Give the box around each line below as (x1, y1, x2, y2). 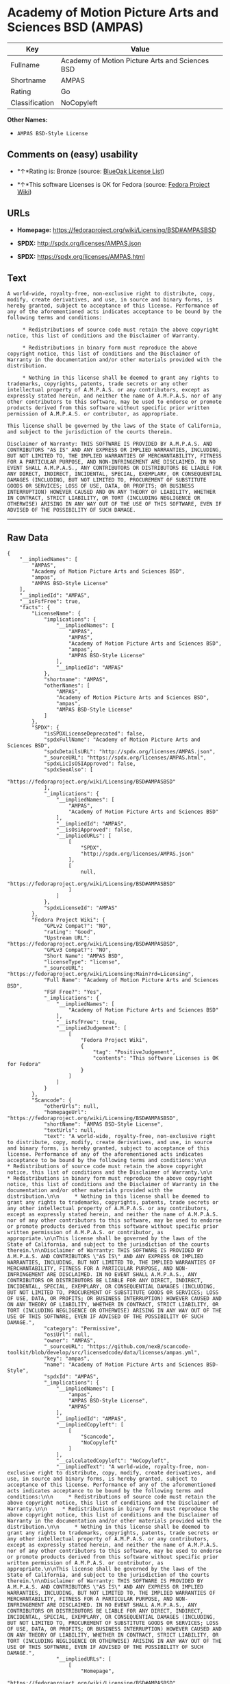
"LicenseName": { (31, 610, 81, 617)
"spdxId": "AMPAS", (43, 1374, 99, 1380)
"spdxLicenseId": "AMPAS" (43, 904, 118, 911)
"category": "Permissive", (43, 1325, 121, 1332)
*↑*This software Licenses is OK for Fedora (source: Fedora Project (16, 180, 210, 188)
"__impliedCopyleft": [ (55, 1422, 125, 1429)
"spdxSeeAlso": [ (43, 766, 94, 773)
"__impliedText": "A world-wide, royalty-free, (55, 1464, 194, 1470)
